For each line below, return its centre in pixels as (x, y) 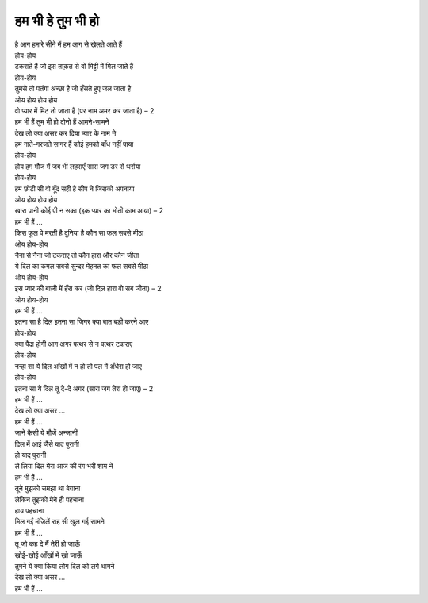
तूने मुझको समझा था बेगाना (48, 489)
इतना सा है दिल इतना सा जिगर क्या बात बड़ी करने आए (82, 322)
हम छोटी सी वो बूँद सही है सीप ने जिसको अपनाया (75, 188)
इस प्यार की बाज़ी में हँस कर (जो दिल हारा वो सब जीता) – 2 (88, 289)
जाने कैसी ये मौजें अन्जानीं (46, 433)
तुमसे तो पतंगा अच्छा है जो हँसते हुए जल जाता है (73, 89)
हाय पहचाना (29, 510)
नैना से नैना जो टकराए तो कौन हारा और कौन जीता (77, 255)
